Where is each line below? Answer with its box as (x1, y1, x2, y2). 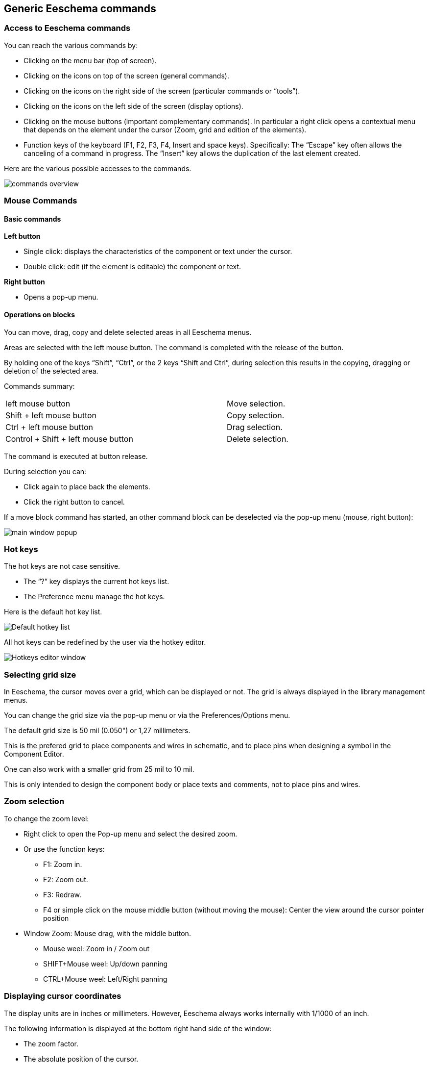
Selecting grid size (4, 669, 76, 680)
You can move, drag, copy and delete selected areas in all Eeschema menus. (4, 328, 252, 336)
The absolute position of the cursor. (24, 1054, 139, 1063)
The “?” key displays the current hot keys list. (24, 577, 169, 586)
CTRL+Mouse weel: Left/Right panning (43, 974, 167, 983)
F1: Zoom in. (43, 860, 82, 868)
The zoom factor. (24, 1039, 79, 1048)
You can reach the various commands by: (4, 41, 138, 50)
